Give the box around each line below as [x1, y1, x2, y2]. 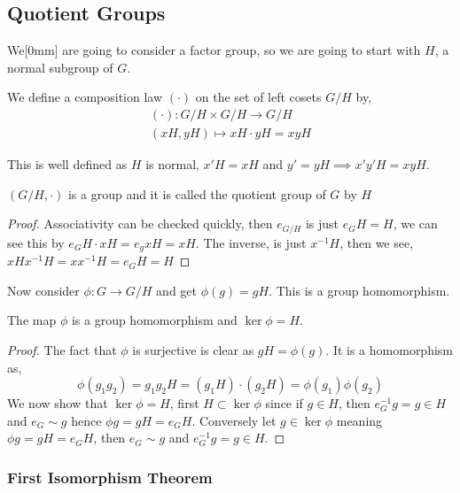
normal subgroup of [7, 58, 113, 76]
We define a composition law [7, 88, 163, 106]
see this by [7, 233, 65, 251]
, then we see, [339, 233, 414, 251]
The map [7, 311, 57, 329]
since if [265, 394, 303, 412]
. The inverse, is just [195, 233, 307, 251]
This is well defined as [7, 155, 128, 173]
